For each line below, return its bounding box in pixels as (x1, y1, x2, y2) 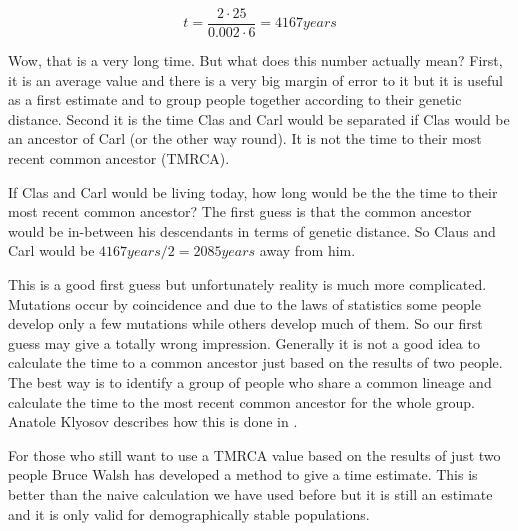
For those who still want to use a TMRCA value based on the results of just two (8, 444, 501, 465)
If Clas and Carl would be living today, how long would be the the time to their (8, 181, 498, 202)
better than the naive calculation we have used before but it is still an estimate (8, 483, 493, 504)
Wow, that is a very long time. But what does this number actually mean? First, (8, 50, 503, 71)
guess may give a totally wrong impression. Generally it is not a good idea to (8, 332, 480, 353)
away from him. (259, 240, 356, 261)
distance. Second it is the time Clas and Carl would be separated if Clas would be (8, 108, 510, 129)
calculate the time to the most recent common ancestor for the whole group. (8, 391, 475, 412)
